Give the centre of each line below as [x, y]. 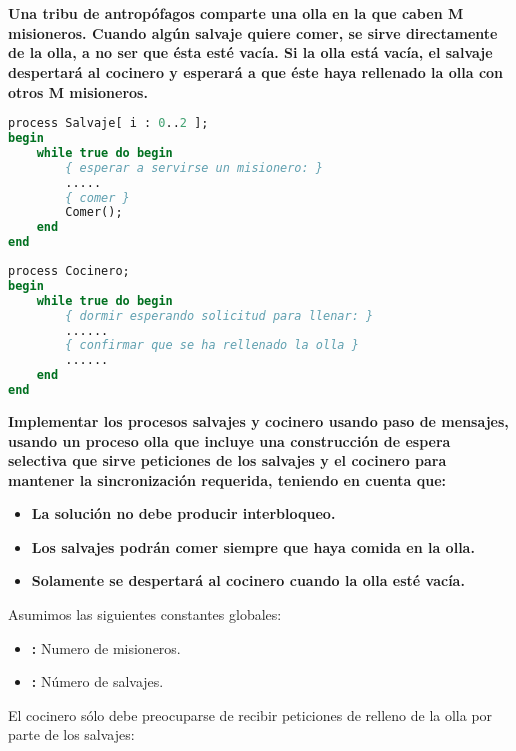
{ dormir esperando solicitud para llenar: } [219, 315]
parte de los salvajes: [71, 734]
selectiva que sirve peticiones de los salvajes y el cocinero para [227, 460]
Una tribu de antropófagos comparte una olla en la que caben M [236, 13]
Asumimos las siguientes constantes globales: [145, 614]
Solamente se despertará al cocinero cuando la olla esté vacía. [248, 580]
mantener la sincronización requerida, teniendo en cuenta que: [227, 479]
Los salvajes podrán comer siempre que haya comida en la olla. [253, 546]
